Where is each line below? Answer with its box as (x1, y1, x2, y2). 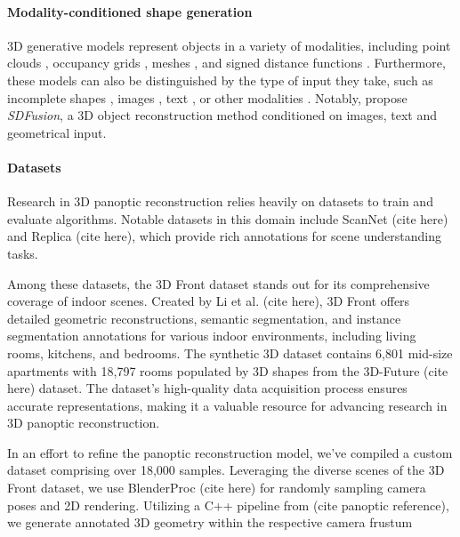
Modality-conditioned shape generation (7, 2, 253, 20)
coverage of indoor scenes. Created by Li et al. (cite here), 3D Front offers (7, 292, 410, 310)
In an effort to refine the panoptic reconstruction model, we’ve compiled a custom (7, 443, 453, 461)
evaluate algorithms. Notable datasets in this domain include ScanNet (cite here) (7, 209, 448, 228)
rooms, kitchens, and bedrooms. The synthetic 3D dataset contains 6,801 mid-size (7, 343, 453, 362)
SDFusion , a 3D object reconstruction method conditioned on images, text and (7, 106, 438, 124)
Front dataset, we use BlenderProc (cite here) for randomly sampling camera (7, 478, 426, 497)
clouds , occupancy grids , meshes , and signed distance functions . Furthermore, (7, 53, 446, 72)
